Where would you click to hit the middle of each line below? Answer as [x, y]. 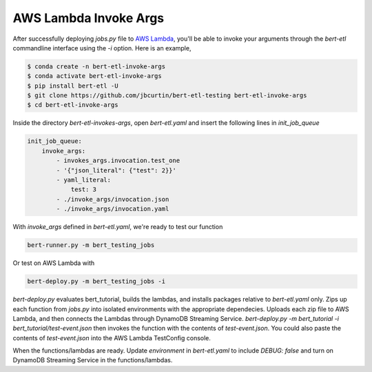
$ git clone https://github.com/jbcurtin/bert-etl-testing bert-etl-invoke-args [167, 96]
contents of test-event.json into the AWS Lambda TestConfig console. [112, 337]
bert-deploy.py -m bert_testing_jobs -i [96, 282]
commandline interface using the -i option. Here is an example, [102, 48]
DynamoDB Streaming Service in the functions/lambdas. [93, 360]
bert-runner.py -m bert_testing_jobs [91, 245]
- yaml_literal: [84, 180]
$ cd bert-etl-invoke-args [73, 105]
